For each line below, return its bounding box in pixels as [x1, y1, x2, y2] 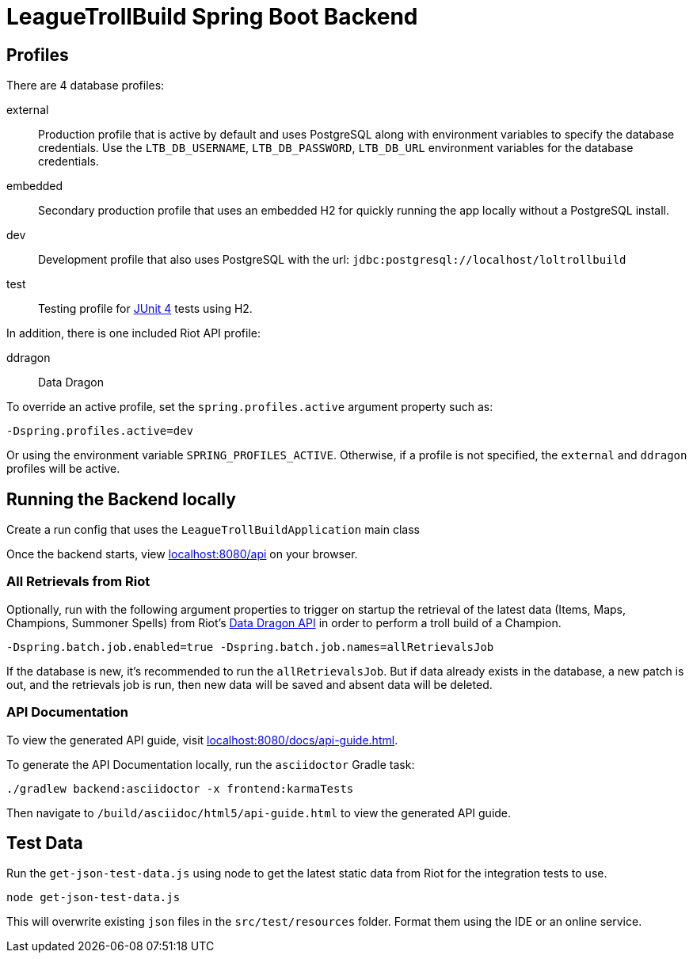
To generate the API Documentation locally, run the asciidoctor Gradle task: [6, 757, 415, 771]
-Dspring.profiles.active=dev [6, 424, 194, 438]
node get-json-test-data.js [6, 891, 181, 904]
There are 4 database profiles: [6, 78, 165, 93]
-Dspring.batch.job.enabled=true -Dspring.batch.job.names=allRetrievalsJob [6, 640, 494, 653]
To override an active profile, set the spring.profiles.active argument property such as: [6, 400, 493, 414]
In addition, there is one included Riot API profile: [6, 326, 261, 341]
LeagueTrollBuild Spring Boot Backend [6, 3, 418, 30]
